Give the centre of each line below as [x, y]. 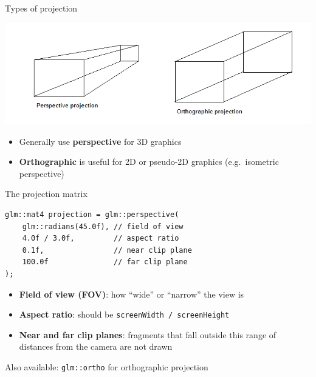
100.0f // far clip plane [105, 262]
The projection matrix [46, 194]
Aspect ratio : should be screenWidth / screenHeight [124, 314]
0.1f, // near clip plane [107, 250]
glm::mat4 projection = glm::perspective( [92, 215]
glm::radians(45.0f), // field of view [103, 226]
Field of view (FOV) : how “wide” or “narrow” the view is [132, 294]
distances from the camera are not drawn [96, 346]
